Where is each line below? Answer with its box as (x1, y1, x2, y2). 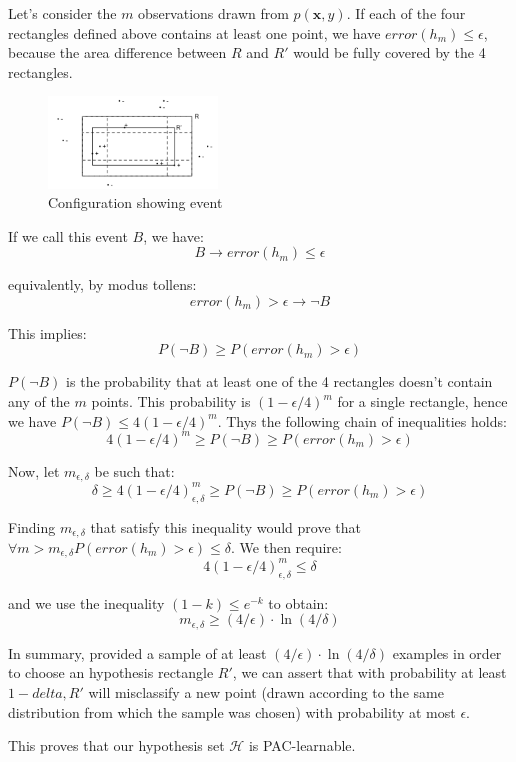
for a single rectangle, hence (337, 391, 508, 412)
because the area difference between (8, 42, 227, 63)
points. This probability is (91, 391, 251, 412)
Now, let (8, 460, 60, 481)
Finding (8, 516, 56, 537)
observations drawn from (138, 3, 289, 23)
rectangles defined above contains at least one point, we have (8, 22, 381, 43)
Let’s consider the (8, 3, 117, 23)
